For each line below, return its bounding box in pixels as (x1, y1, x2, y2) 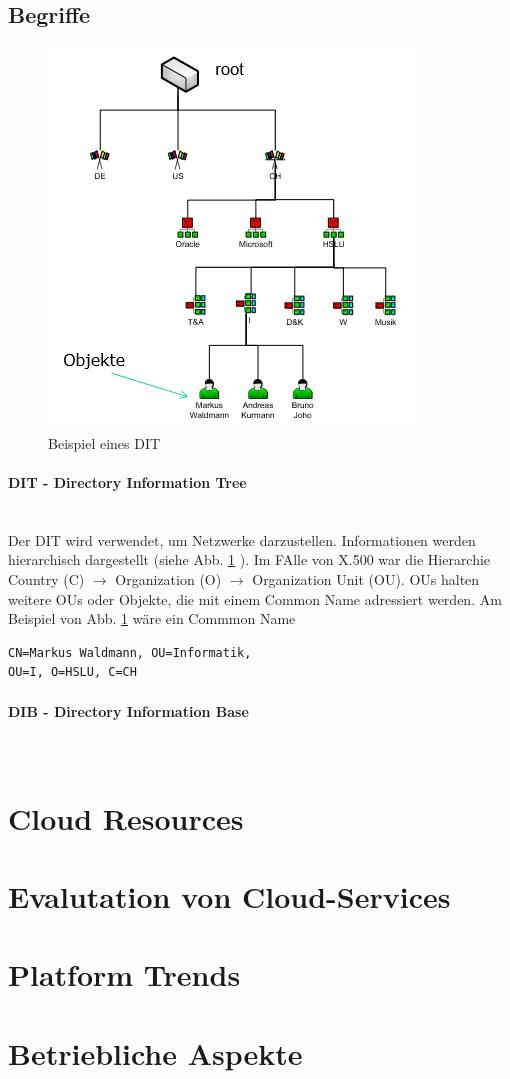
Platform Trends (8, 954, 241, 995)
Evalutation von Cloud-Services (8, 875, 451, 916)
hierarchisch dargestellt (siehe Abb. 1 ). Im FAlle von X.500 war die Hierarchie (8, 549, 491, 570)
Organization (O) (115, 568, 222, 589)
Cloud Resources (8, 797, 244, 838)
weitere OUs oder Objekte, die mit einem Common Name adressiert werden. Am (8, 588, 502, 609)
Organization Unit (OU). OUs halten (252, 568, 480, 589)
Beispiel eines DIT (48, 432, 161, 453)
